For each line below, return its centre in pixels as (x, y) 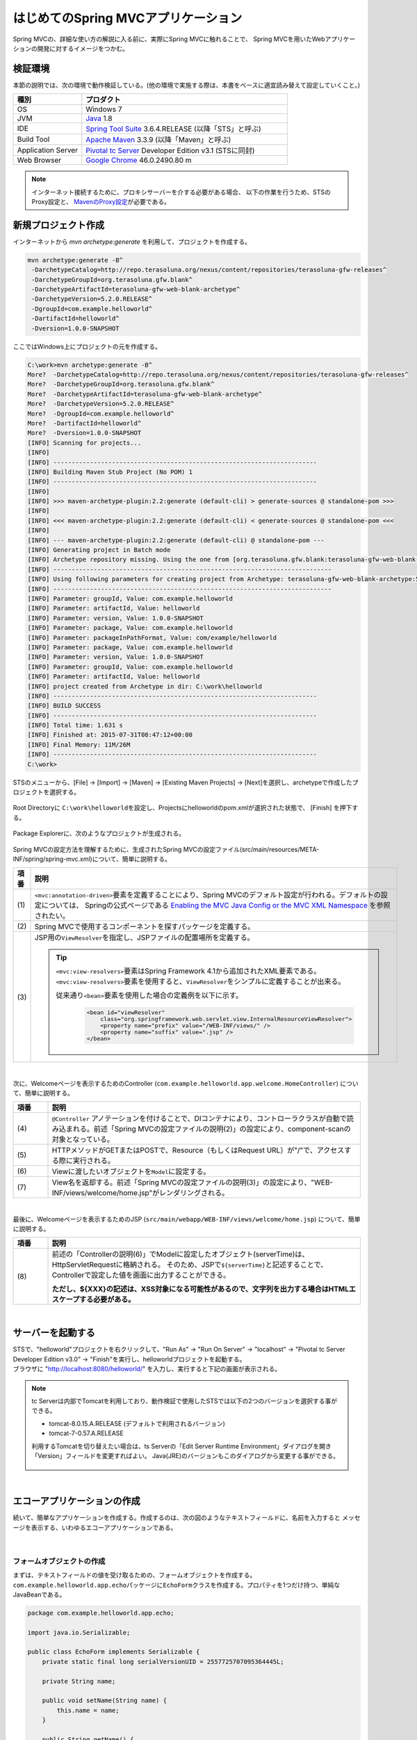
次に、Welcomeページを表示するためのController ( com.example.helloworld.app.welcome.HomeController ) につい (186, 1083)
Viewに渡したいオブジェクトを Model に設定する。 (131, 1171)
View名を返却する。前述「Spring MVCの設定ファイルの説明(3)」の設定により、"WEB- (193, 1183)
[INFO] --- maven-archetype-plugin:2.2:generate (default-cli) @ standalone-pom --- (176, 540)
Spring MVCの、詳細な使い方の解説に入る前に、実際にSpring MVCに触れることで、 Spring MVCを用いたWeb (169, 39)
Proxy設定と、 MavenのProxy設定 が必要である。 (101, 202)
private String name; (79, 1681)
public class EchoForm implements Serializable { (114, 1652)
